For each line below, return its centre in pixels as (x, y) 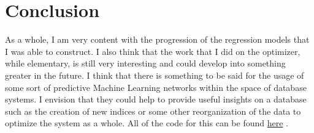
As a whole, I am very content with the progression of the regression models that (157, 39)
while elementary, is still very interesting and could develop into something (145, 63)
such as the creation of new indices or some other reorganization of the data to (153, 111)
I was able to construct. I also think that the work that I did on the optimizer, (153, 51)
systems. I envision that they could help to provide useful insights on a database (156, 99)
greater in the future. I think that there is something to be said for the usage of (155, 75)
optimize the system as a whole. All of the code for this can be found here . (147, 123)
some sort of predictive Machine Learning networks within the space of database (156, 87)
